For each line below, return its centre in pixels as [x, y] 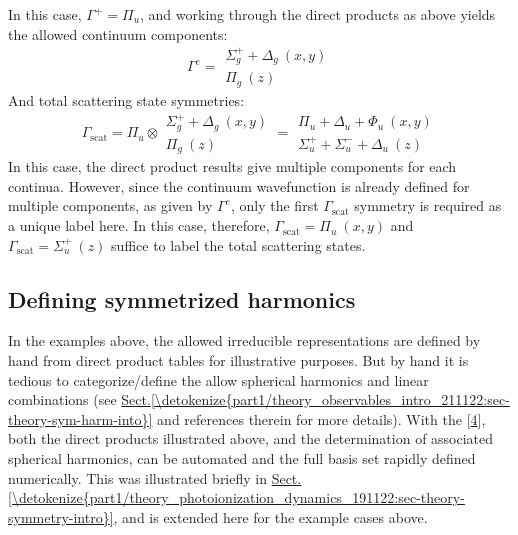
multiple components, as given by [110, 205]
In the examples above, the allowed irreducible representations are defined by [244, 340]
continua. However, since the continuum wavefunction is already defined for [239, 185]
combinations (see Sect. [79, 399]
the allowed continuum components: [118, 33]
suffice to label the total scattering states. [238, 244]
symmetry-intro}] [61, 516]
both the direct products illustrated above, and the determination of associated [251, 438]
